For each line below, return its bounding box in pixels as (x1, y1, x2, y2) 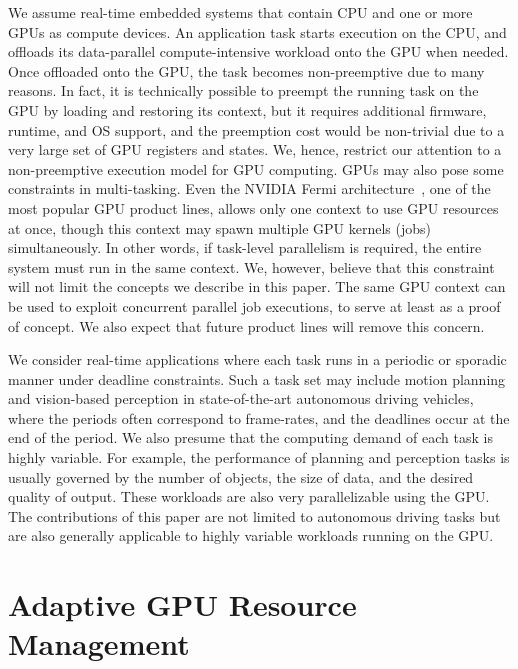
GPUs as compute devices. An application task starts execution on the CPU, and (8, 21, 507, 42)
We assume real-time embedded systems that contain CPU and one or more (8, 2, 473, 22)
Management (8, 623, 190, 664)
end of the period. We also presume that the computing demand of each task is (8, 427, 493, 448)
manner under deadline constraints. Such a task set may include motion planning (8, 368, 506, 389)
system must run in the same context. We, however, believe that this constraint (8, 256, 495, 277)
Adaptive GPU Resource (8, 584, 357, 625)
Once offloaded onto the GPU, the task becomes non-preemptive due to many (8, 60, 485, 81)
